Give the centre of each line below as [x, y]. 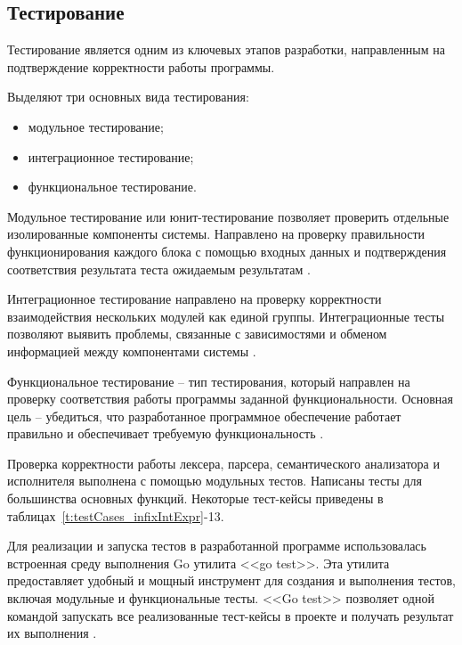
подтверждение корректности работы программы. [141, 66]
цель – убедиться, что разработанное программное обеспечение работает [204, 416]
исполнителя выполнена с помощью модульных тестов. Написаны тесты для [215, 481]
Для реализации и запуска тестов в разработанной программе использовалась [217, 546]
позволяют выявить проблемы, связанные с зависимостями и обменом [197, 334]
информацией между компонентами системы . [132, 351]
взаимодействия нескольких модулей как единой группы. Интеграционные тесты [226, 316]
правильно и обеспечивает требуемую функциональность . [166, 433]
